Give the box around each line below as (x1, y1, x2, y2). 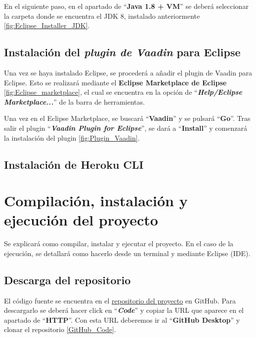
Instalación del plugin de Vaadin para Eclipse (4, 44, 241, 60)
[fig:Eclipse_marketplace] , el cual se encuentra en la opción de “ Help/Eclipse (4, 87, 243, 97)
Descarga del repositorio (4, 272, 131, 287)
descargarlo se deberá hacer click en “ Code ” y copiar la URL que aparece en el (4, 305, 244, 315)
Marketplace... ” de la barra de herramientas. (4, 96, 145, 107)
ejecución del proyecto (4, 210, 158, 230)
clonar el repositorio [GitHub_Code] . (4, 324, 116, 335)
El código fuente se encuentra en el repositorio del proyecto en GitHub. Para (4, 295, 236, 305)
